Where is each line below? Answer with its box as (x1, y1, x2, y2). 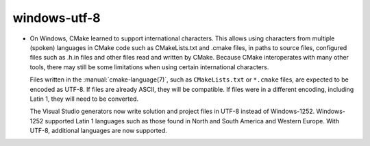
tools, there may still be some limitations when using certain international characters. (29, 62, 269, 71)
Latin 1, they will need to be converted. (29, 95, 139, 103)
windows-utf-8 (12, 10, 101, 25)
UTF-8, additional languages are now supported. (29, 127, 167, 135)
